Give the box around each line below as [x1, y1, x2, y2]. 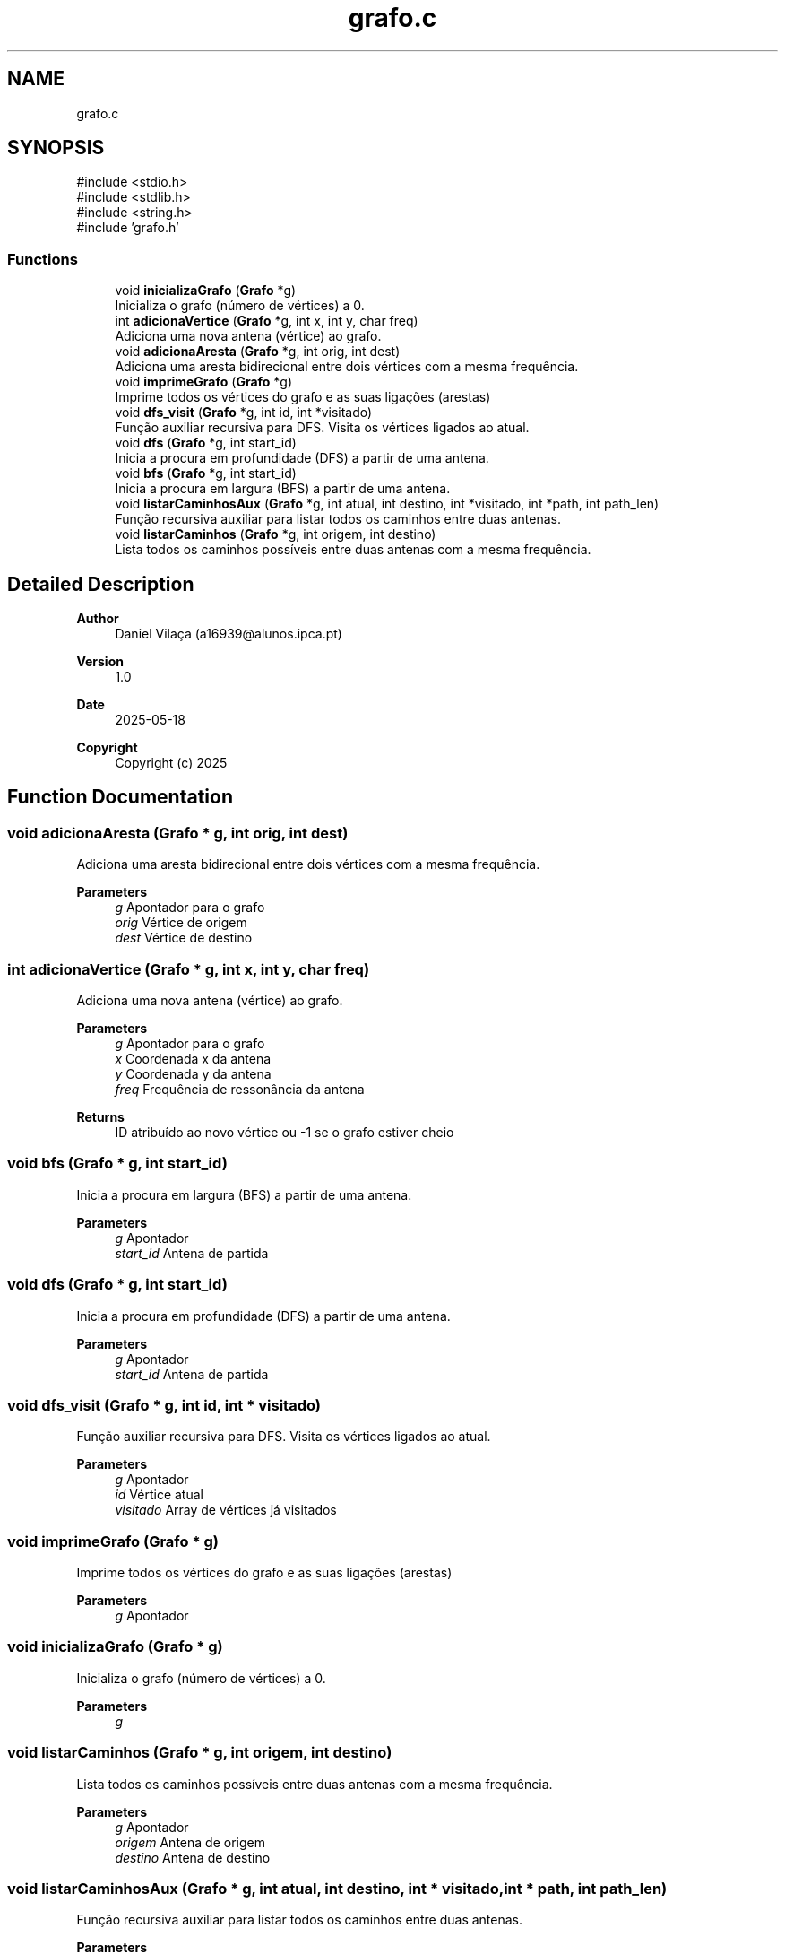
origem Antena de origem [115, 1834, 265, 1850]
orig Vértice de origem [115, 915, 247, 931]
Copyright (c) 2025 [115, 755, 228, 771]
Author [76, 611, 119, 627]
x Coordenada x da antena [115, 1051, 272, 1066]
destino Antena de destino [115, 1849, 271, 1865]
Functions [7, 249, 78, 268]
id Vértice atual [115, 1487, 203, 1503]
